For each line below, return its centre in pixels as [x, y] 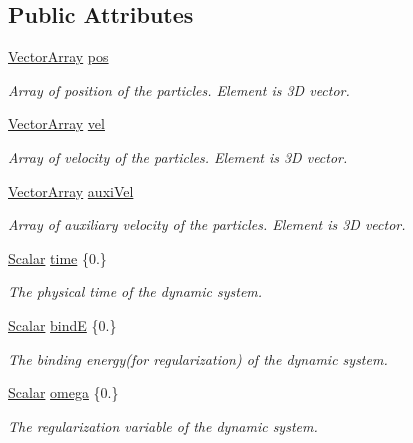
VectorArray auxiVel [71, 190]
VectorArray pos [58, 56]
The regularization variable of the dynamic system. [163, 425]
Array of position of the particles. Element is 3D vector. [179, 89]
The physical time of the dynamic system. [135, 291]
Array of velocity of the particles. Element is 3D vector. [178, 156]
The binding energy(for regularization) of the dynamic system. [198, 358]
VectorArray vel [56, 123]
